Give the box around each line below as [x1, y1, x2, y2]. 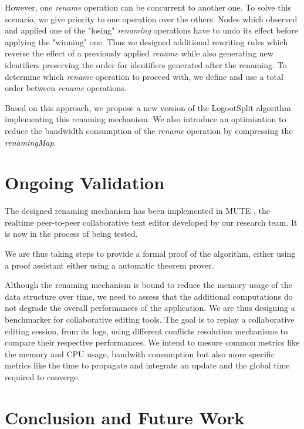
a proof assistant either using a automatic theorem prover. [5, 259, 214, 271]
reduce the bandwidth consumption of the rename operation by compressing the [5, 124, 293, 136]
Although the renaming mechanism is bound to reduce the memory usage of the [5, 279, 292, 291]
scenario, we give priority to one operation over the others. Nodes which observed [5, 12, 298, 25]
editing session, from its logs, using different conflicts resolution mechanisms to [5, 324, 288, 337]
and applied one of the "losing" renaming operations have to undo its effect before [5, 24, 298, 36]
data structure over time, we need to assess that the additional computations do [5, 290, 293, 302]
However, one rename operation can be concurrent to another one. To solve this [5, 1, 291, 13]
